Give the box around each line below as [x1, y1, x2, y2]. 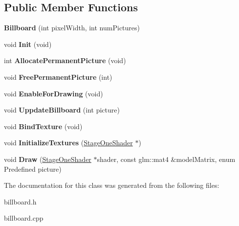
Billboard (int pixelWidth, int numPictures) [4, 23, 140, 33]
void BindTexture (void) [4, 121, 83, 131]
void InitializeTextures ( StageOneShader [4, 137, 133, 148]
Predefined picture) [4, 163, 62, 174]
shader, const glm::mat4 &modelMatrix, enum [97, 154, 236, 164]
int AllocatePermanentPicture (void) [4, 55, 126, 66]
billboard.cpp [4, 213, 43, 223]
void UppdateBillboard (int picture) [4, 105, 120, 115]
